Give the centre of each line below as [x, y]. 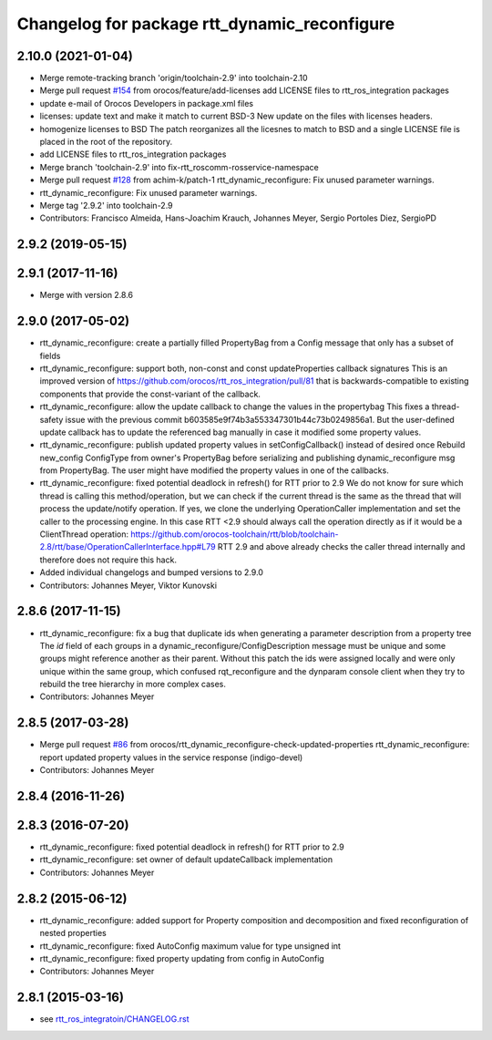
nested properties [73, 933]
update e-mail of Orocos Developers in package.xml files [147, 103]
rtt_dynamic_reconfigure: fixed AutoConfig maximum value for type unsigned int [190, 946]
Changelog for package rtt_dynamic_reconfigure [206, 24]
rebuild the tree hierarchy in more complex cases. [133, 685]
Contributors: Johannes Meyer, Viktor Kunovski [128, 585]
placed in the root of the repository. [106, 142]
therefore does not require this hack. [108, 560]
